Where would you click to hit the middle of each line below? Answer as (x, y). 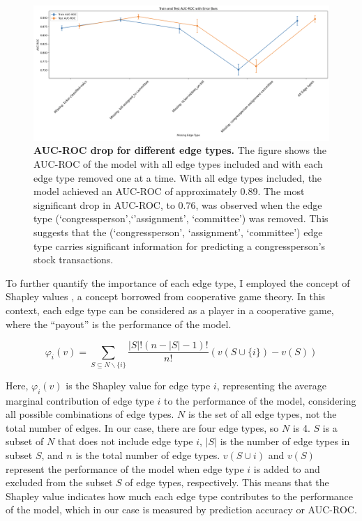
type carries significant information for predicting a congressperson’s (180, 246)
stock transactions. (74, 259)
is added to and (287, 468)
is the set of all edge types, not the (262, 414)
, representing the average (272, 385)
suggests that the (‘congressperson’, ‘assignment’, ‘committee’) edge (178, 232)
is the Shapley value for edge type (138, 385)
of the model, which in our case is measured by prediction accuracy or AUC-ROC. (181, 510)
